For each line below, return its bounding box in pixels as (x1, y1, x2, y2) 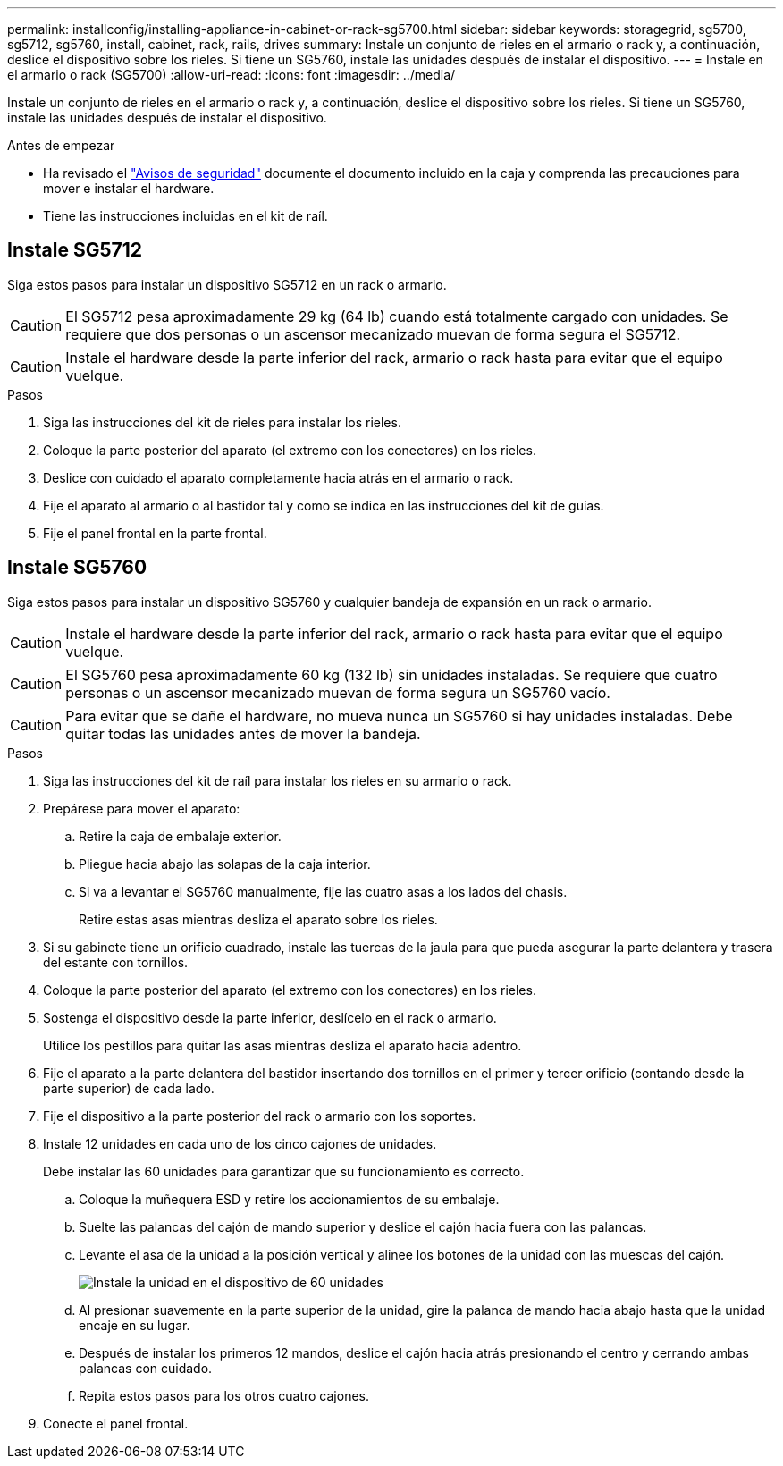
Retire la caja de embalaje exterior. (79, 828, 282, 844)
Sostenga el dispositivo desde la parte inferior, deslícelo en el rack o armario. (43, 1009, 497, 1025)
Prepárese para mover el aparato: (43, 800, 240, 816)
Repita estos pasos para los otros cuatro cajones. (79, 1387, 369, 1403)
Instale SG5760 (7, 556, 147, 579)
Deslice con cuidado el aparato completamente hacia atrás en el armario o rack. (43, 469, 514, 485)
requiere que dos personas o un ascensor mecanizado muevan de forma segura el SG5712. (65, 324, 681, 343)
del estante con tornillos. (43, 954, 189, 970)
